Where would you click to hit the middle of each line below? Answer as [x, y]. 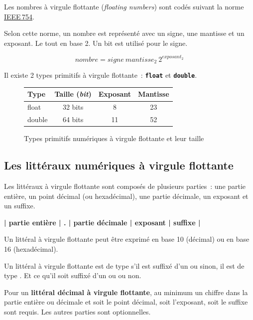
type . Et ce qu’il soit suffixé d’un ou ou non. [73, 275]
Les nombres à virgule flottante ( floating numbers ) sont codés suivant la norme [124, 6]
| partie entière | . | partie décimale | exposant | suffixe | [102, 222]
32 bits [73, 107]
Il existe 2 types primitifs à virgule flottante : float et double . [101, 75]
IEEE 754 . [19, 16]
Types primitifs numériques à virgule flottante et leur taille [114, 138]
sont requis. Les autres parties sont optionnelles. [77, 312]
